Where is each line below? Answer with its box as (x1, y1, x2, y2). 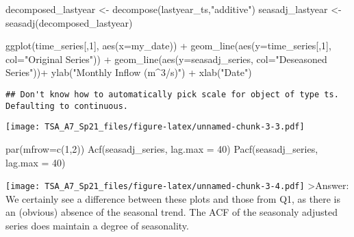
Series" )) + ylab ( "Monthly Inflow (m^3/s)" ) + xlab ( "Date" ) (5, 65, 252, 79)
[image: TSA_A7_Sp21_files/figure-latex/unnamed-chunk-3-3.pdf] (5, 122, 305, 132)
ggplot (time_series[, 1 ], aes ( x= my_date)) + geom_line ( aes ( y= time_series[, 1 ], (5, 38, 331, 53)
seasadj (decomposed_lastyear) (5, 15, 133, 29)
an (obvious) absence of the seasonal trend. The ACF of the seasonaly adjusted (5, 205, 338, 219)
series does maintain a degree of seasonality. (5, 218, 189, 232)
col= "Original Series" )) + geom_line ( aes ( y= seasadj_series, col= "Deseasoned (5, 51, 327, 66)
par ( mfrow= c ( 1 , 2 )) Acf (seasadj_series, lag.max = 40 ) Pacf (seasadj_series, (5, 141, 318, 155)
